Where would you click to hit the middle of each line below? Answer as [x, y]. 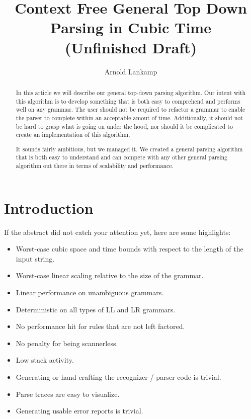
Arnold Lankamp [131, 71]
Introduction [49, 207]
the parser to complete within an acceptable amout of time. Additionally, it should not [129, 117]
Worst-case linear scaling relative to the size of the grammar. [110, 275]
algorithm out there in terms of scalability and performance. [95, 166]
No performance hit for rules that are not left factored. [100, 326]
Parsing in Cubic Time [131, 27]
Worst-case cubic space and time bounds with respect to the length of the [130, 249]
